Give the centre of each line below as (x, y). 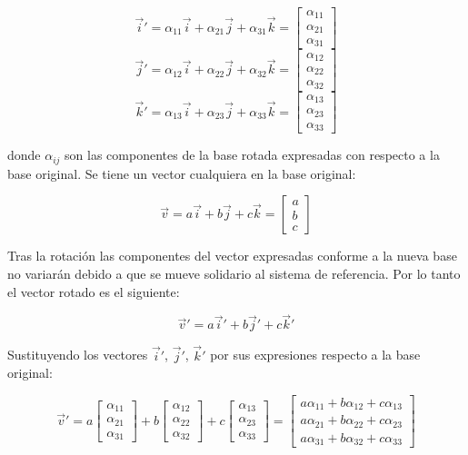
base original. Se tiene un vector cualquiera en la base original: (182, 173)
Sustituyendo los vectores (78, 355)
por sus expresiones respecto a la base (315, 355)
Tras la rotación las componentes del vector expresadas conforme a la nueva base (232, 256)
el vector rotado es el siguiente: (94, 291)
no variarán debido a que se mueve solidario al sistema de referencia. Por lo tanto (234, 274)
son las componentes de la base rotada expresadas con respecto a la (252, 155)
